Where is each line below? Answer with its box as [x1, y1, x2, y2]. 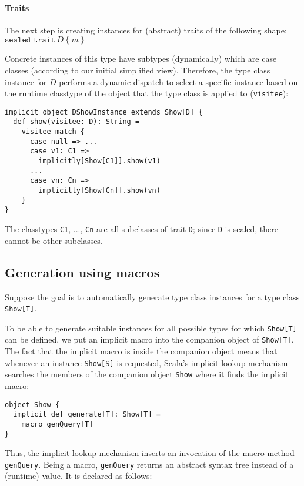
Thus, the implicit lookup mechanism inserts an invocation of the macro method [5, 447, 295, 459]
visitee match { [21, 128, 85, 136]
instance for [5, 75, 47, 88]
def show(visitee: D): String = [13, 118, 140, 126]
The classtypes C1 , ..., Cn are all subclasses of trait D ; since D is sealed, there [5, 223, 279, 235]
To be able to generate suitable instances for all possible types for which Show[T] [5, 321, 297, 334]
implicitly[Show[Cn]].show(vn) [38, 186, 161, 195]
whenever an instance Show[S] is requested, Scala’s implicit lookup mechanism [5, 356, 288, 368]
